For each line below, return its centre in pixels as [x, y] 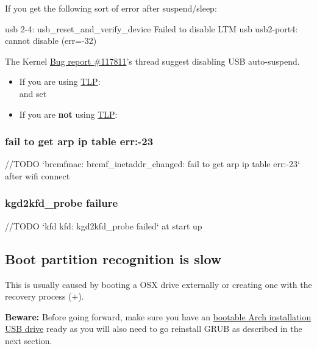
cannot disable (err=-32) [51, 41]
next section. [29, 340]
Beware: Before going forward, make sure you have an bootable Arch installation [158, 316]
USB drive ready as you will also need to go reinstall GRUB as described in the [154, 329]
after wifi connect [37, 175]
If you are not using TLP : [68, 114]
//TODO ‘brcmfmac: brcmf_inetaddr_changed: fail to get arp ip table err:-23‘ [152, 164]
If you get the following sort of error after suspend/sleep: [111, 8]
